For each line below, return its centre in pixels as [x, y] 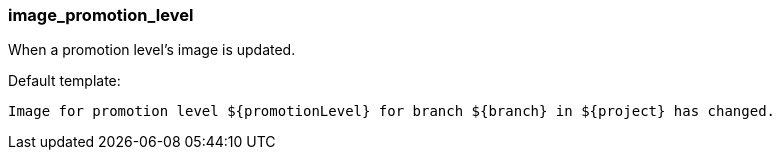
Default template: [64, 81]
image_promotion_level [101, 15]
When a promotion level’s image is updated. [152, 50]
